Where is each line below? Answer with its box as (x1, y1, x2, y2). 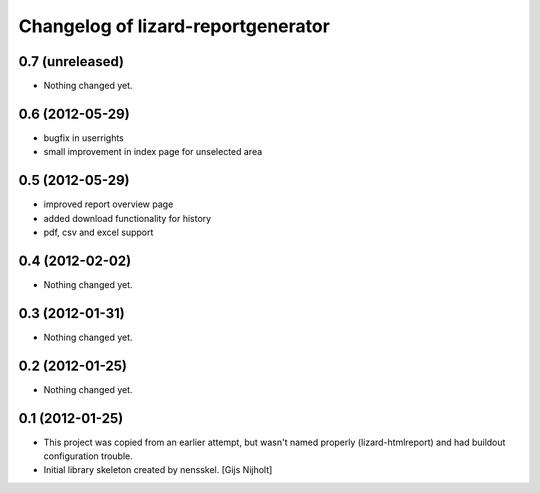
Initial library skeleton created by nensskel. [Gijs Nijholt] (43, 464, 273, 476)
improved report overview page (43, 198, 174, 210)
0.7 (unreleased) (18, 53, 125, 70)
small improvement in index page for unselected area (43, 146, 263, 158)
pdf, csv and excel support (43, 226, 154, 239)
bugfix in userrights (43, 131, 125, 144)
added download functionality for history (43, 212, 212, 224)
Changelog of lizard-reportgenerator (18, 15, 330, 37)
